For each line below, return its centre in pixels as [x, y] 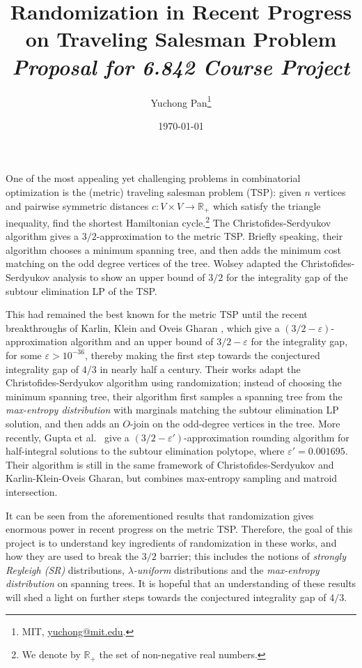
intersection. [32, 491]
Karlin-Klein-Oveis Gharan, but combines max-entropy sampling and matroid [172, 478]
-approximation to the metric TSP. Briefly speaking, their [220, 236]
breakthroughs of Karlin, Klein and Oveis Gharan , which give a [143, 327]
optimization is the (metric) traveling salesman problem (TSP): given [154, 191]
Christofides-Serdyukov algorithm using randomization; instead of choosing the [174, 382]
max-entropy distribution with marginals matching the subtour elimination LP [172, 410]
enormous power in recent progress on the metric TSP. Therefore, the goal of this [179, 529]
